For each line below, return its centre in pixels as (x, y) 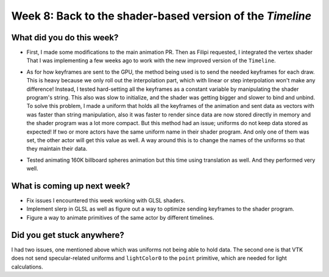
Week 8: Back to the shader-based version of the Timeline (161, 16)
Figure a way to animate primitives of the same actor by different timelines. (120, 217)
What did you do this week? (65, 38)
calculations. (27, 267)
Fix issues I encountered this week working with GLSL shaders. (106, 201)
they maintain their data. (57, 149)
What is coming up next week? (71, 186)
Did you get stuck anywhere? (68, 235)
